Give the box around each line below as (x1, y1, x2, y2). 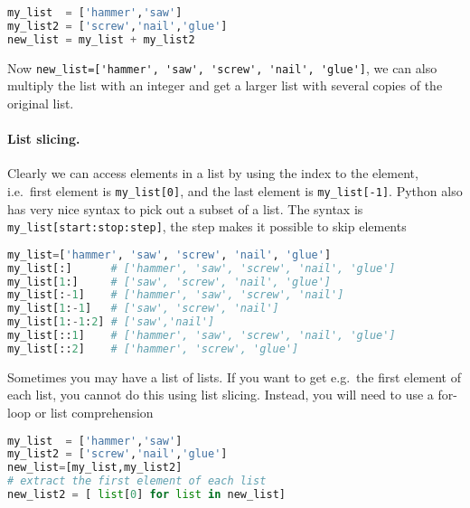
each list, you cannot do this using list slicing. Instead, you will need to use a (7, 385, 434, 404)
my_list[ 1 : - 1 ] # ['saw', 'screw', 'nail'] (7, 302, 279, 315)
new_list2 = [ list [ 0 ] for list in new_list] (7, 488, 286, 502)
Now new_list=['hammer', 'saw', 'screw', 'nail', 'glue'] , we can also (7, 58, 437, 77)
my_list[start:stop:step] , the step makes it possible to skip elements (7, 217, 407, 236)
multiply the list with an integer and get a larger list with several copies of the (7, 76, 443, 95)
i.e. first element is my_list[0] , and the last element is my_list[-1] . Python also (7, 181, 463, 200)
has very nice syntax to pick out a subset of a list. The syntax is (7, 199, 363, 218)
